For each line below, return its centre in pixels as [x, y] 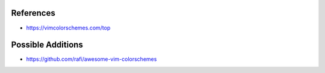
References [33, 13]
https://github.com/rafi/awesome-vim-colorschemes [91, 59]
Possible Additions [47, 45]
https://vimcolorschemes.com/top [68, 28]
